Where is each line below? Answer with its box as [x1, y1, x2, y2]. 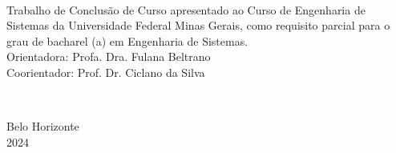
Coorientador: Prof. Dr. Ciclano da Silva [6, 63, 205, 80]
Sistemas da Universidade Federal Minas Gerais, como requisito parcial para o [6, 17, 390, 34]
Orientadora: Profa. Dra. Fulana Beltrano [6, 48, 211, 65]
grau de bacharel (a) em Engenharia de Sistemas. [6, 32, 249, 49]
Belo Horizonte [6, 118, 79, 135]
